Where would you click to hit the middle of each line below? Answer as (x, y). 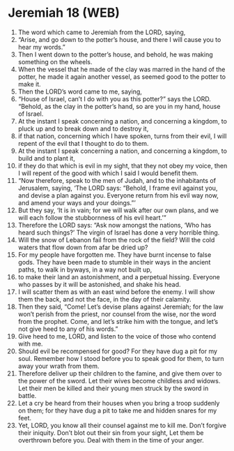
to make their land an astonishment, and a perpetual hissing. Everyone (119, 276)
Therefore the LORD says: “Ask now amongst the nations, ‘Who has (115, 225)
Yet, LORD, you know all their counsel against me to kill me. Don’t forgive (122, 425)
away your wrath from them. (58, 366)
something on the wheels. (55, 61)
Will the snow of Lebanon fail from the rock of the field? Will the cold (116, 239)
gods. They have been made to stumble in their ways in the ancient (114, 262)
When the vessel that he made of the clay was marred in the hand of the (122, 69)
